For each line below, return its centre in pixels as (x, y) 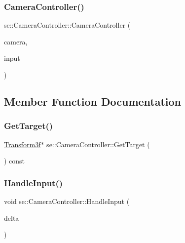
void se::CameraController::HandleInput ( (67, 201)
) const (15, 161)
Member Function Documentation (93, 101)
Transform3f (22, 144)
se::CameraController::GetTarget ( (98, 144)
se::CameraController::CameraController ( (67, 25)
